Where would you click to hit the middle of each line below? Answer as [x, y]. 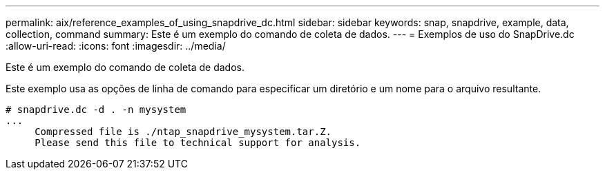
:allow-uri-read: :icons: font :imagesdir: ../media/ [116, 46]
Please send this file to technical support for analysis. [198, 143]
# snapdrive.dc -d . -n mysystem [96, 110]
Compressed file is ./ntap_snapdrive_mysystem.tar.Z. [183, 132]
